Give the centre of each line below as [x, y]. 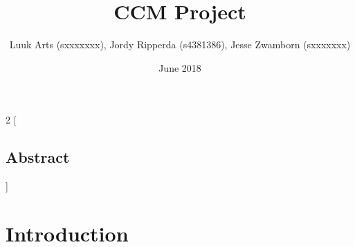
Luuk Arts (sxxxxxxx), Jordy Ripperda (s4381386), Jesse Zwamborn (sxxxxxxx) [180, 45]
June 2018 [180, 67]
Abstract [38, 157]
